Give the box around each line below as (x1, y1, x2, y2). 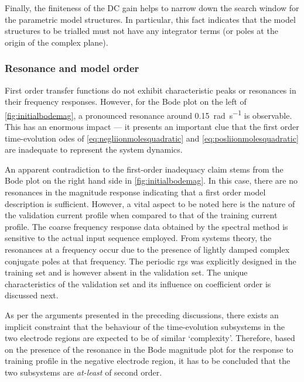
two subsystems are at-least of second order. (5, 366, 162, 378)
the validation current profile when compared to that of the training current (5, 209, 278, 221)
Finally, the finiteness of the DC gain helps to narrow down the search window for (5, 2, 299, 13)
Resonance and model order (5, 61, 139, 75)
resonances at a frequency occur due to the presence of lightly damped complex (5, 243, 290, 255)
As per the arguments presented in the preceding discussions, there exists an (5, 308, 279, 321)
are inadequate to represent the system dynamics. (5, 143, 183, 156)
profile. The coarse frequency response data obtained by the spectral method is (5, 220, 288, 232)
